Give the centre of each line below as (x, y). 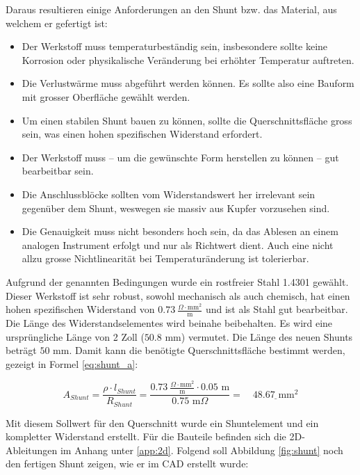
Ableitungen (32, 450)
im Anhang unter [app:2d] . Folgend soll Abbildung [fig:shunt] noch (202, 450)
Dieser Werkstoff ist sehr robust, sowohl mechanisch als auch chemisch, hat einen (178, 295)
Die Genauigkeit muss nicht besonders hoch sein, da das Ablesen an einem (180, 231)
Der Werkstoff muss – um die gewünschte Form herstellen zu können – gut (180, 157)
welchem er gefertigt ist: (57, 23)
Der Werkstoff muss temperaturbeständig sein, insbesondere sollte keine (175, 46)
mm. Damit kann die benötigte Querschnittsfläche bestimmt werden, (199, 350)
